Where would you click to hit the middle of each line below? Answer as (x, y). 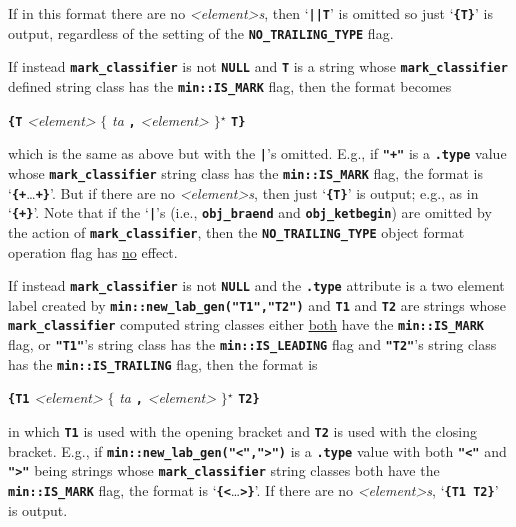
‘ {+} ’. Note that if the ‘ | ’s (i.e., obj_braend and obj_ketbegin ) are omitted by (250, 212)
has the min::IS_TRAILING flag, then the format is (163, 363)
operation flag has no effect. (93, 251)
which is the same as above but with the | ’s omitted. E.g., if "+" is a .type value (257, 153)
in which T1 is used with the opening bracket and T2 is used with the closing (242, 431)
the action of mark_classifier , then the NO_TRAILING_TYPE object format (236, 231)
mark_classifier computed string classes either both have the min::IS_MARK (246, 324)
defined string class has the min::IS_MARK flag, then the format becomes (230, 85)
